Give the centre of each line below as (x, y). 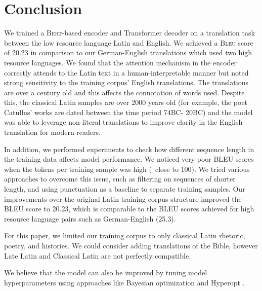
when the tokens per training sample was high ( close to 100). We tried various (127, 169)
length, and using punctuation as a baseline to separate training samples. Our (125, 189)
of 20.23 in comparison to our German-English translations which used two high (128, 52)
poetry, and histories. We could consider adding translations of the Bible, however (131, 245)
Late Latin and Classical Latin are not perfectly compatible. (98, 255)
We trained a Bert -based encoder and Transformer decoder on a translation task (129, 33)
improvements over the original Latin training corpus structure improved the (123, 198)
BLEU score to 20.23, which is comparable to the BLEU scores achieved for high (129, 209)
